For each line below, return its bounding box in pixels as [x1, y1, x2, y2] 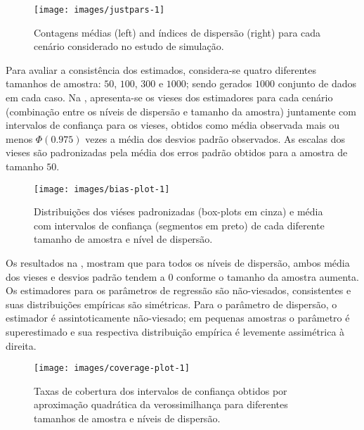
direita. [6, 338, 37, 353]
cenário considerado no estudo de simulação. [34, 39, 224, 53]
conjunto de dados [278, 76, 357, 91]
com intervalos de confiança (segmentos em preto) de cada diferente [34, 217, 325, 232]
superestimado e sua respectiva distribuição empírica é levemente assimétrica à [6, 324, 345, 339]
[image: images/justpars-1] [34, 5, 165, 15]
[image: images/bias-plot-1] [34, 184, 170, 194]
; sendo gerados [186, 76, 252, 91]
